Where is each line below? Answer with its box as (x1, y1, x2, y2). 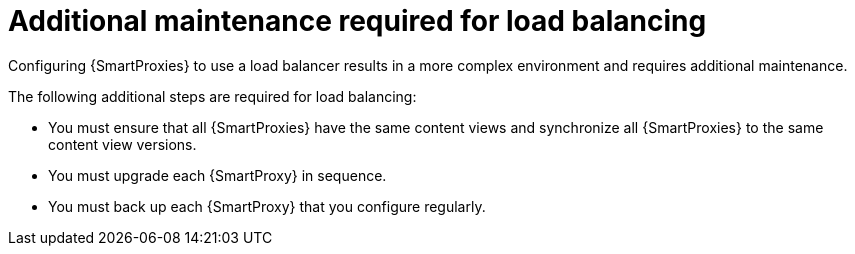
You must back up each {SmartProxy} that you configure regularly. (48, 197, 486, 215)
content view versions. (48, 135, 197, 153)
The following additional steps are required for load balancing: (8, 87, 417, 105)
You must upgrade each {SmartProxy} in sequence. (48, 166, 387, 184)
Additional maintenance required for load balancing (8, 4, 707, 38)
